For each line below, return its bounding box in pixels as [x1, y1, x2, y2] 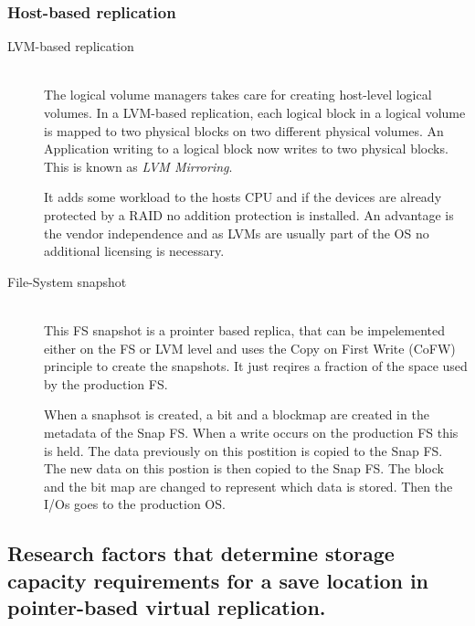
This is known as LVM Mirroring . [44, 156, 233, 175]
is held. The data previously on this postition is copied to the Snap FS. [44, 440, 443, 460]
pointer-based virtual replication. [7, 593, 326, 621]
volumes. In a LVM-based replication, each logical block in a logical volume [44, 103, 466, 122]
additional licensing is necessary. [44, 241, 225, 260]
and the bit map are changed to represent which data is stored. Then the [44, 476, 453, 495]
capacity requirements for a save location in [7, 566, 429, 594]
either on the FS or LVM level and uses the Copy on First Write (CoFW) [44, 338, 456, 357]
